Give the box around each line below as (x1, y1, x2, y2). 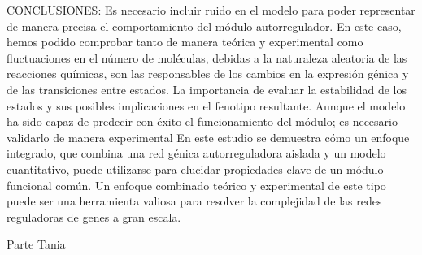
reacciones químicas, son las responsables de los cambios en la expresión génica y (7, 65, 409, 82)
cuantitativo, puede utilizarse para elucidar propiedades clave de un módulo (7, 160, 384, 177)
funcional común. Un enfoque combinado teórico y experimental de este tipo (7, 176, 386, 193)
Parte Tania (7, 236, 66, 253)
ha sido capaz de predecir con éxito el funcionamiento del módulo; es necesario (7, 113, 398, 130)
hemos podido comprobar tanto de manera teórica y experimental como (7, 33, 363, 50)
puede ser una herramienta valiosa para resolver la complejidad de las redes (7, 192, 382, 210)
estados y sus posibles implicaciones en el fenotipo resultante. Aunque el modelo (7, 97, 406, 114)
